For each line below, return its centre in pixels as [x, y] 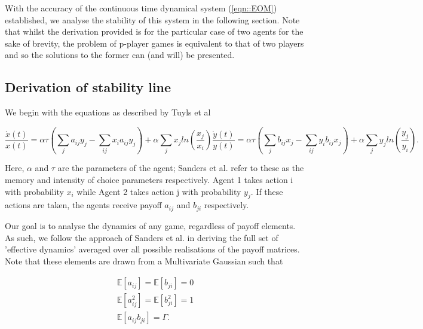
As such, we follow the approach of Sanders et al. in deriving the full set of [142, 237]
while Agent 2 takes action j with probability [159, 191]
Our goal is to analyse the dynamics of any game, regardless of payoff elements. [150, 225]
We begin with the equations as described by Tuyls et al [108, 112]
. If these [267, 191]
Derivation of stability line [88, 87]
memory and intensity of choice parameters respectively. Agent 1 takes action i [149, 180]
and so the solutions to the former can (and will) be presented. [120, 55]
